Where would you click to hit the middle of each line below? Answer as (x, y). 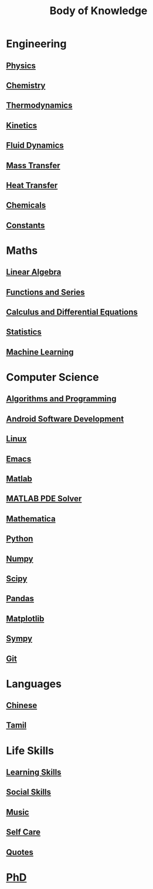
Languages (34, 684)
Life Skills (30, 751)
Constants (25, 225)
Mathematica (31, 519)
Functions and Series (45, 292)
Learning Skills (34, 772)
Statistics (24, 332)
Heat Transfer (32, 185)
